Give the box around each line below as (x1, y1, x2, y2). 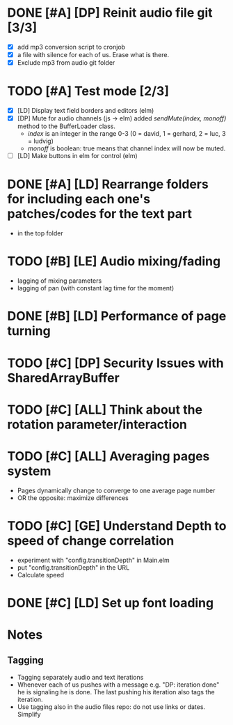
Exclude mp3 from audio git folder (17, 59, 115, 67)
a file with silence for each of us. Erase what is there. (17, 51, 170, 59)
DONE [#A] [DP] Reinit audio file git (7, 5, 214, 21)
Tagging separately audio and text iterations (17, 673, 144, 681)
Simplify (17, 710, 41, 718)
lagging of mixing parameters (17, 276, 102, 285)
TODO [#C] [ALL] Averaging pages (7, 448, 210, 464)
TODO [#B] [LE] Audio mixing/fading (7, 254, 221, 270)
